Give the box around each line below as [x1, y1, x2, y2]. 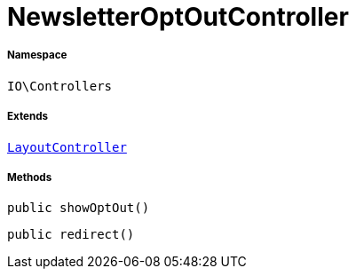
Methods [7, 170, 52, 184]
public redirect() [7, 227, 135, 242]
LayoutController [7, 139, 127, 154]
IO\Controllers [7, 78, 113, 93]
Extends [7, 110, 49, 123]
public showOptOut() [7, 201, 150, 216]
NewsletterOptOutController [7, 2, 349, 32]
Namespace [7, 49, 67, 62]
